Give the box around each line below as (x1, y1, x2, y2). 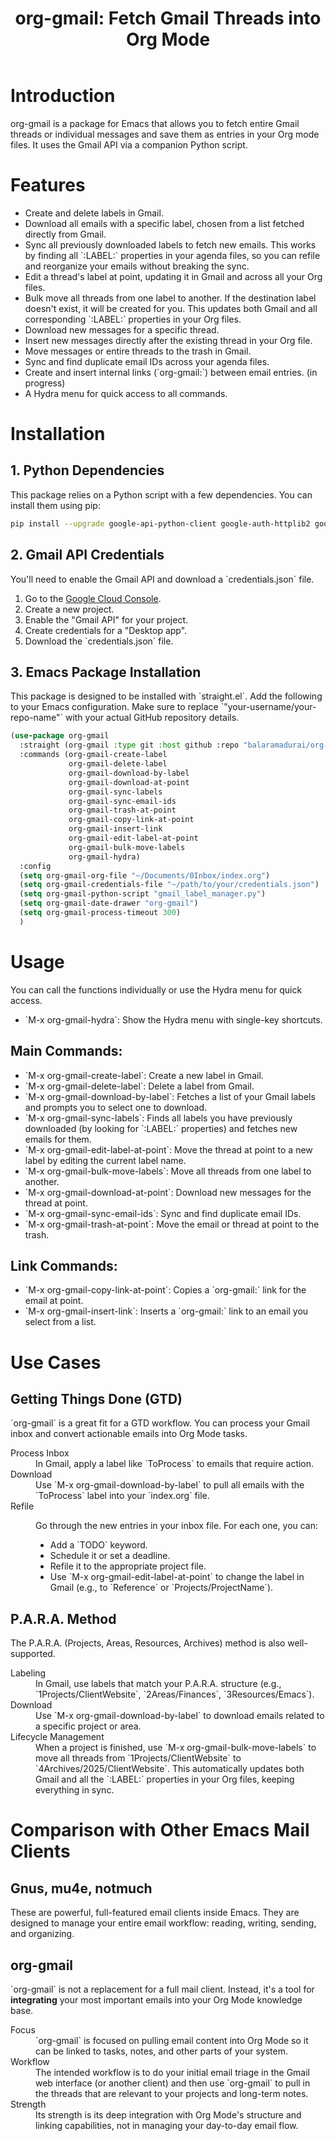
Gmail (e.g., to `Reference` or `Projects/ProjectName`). (49, 1582, 274, 1594)
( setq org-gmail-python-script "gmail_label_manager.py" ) (19, 889, 267, 899)
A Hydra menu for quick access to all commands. (24, 387, 228, 399)
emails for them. (24, 1133, 92, 1145)
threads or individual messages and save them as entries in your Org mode (10, 128, 320, 140)
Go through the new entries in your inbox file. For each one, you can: (35, 1520, 319, 1532)
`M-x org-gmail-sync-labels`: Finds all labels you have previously (24, 1112, 293, 1124)
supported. (10, 1648, 56, 1660)
